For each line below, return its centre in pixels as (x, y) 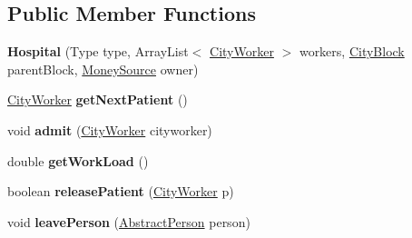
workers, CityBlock (352, 51)
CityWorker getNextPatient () (98, 99)
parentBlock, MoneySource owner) (103, 69)
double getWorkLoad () (78, 160)
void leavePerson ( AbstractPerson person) (129, 221)
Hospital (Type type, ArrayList (98, 51)
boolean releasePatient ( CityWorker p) (121, 191)
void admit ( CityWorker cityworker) (110, 129)
